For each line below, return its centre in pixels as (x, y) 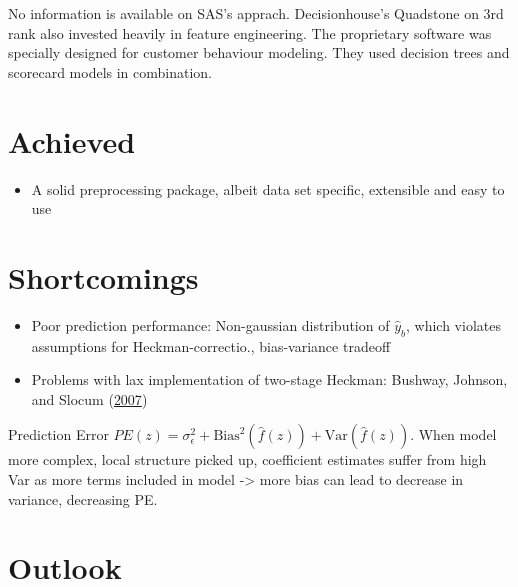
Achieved (72, 140)
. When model (453, 434)
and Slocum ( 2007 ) (89, 398)
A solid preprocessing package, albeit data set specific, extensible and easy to (268, 188)
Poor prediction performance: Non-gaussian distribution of (210, 324)
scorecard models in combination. (110, 71)
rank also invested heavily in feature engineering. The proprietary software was (250, 32)
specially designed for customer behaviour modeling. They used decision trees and (259, 52)
